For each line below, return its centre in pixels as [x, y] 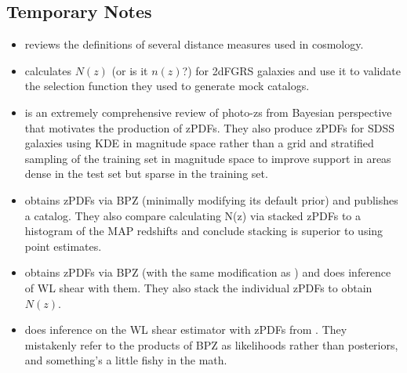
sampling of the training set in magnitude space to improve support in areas [208, 158]
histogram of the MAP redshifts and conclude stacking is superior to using [204, 231]
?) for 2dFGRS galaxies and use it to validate [291, 70]
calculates [48, 70]
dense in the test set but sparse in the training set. [146, 174]
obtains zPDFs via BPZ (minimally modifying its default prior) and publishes [211, 199]
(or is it [130, 70]
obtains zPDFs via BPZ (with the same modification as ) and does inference [208, 272]
